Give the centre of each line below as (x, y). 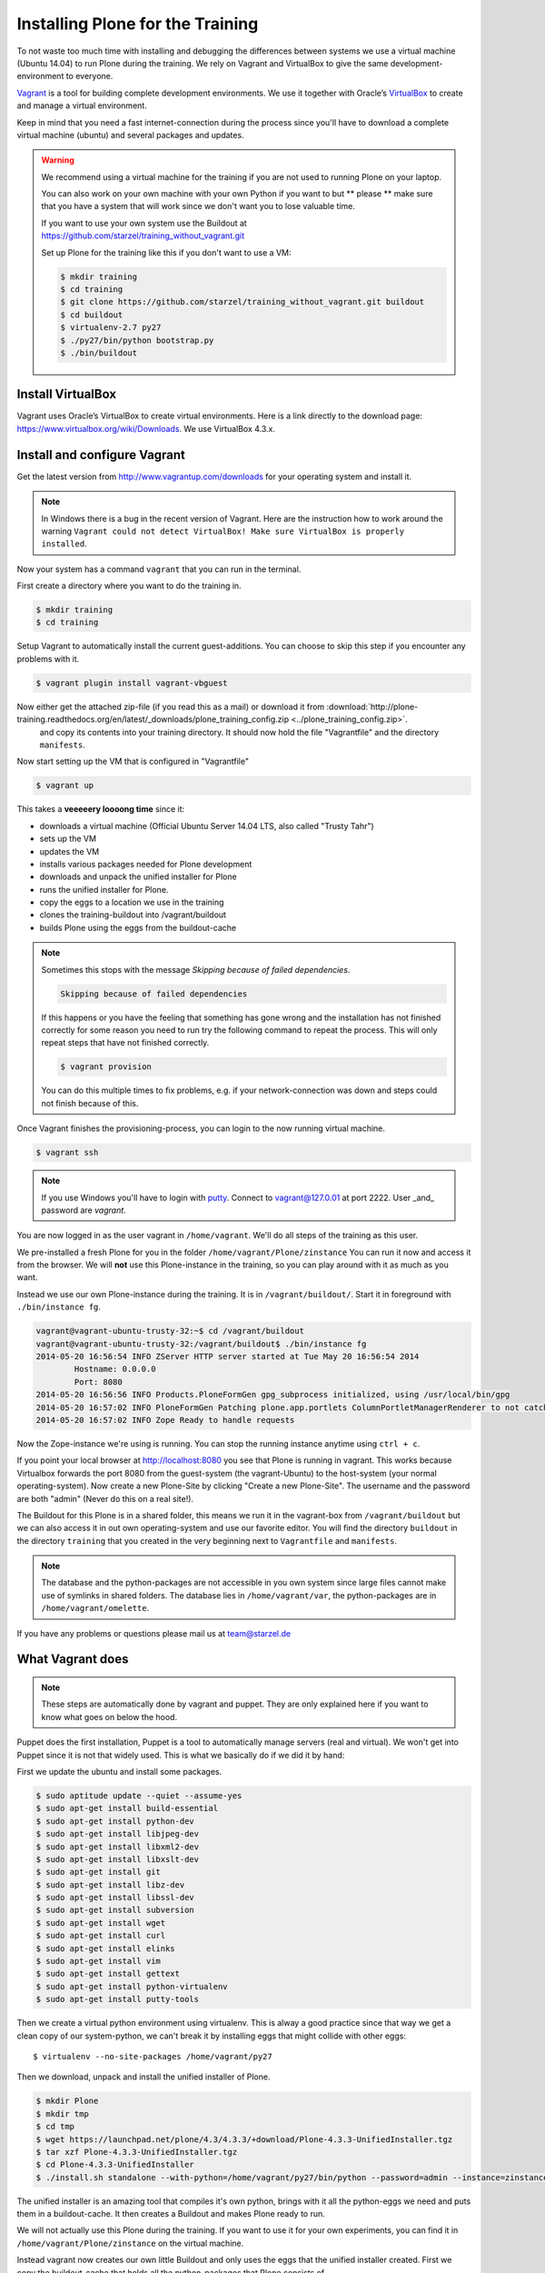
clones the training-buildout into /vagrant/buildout (133, 915)
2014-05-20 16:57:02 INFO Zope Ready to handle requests (165, 1420)
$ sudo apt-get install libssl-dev (115, 1898)
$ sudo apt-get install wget (101, 1923)
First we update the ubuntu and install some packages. (119, 1771)
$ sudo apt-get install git (98, 1872)
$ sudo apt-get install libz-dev (110, 1885)
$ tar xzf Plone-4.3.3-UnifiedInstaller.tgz (137, 2152)
